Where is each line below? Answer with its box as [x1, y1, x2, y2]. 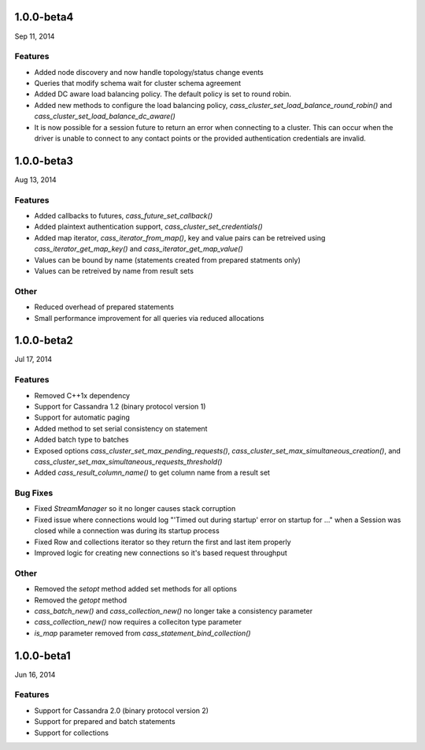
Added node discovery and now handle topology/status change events [34, 67, 264, 76]
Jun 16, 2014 [14, 670, 56, 679]
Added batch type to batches [34, 435, 129, 445]
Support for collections [34, 728, 109, 737]
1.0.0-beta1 [14, 649, 71, 662]
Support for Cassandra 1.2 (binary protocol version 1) [34, 401, 206, 411]
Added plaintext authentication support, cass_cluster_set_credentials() [34, 222, 263, 232]
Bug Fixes [14, 487, 54, 498]
